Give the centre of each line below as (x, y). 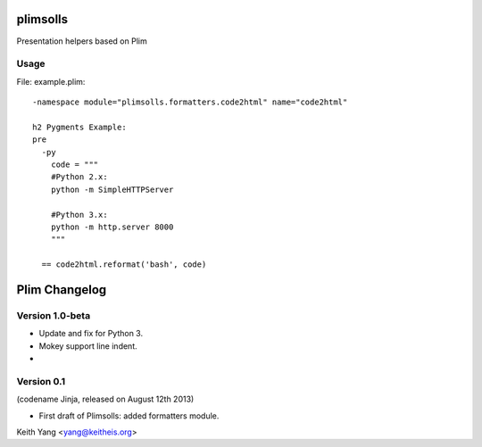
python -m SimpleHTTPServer (112, 189)
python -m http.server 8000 (112, 227)
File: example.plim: (51, 81)
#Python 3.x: (79, 215)
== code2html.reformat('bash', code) (124, 265)
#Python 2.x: (79, 177)
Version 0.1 (41, 381)
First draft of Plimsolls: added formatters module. (129, 416)
